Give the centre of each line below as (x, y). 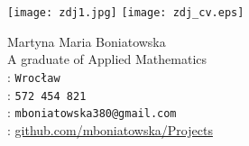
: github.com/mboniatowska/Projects (110, 129)
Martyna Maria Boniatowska (87, 41)
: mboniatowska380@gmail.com (92, 112)
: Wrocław (34, 76)
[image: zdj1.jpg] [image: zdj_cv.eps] (126, 13)
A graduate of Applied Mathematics (107, 59)
